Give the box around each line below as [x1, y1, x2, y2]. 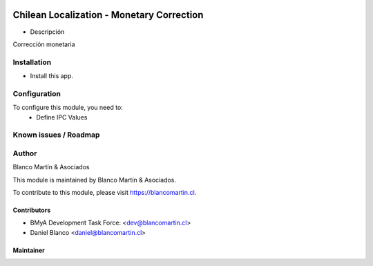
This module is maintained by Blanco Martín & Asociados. [12, 175, 176, 184]
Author [12, 149, 37, 158]
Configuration [12, 88, 61, 98]
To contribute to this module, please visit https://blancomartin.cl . [12, 189, 197, 197]
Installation [12, 57, 52, 67]
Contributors [12, 206, 51, 214]
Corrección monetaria [12, 40, 75, 48]
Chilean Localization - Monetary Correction [12, 9, 204, 21]
